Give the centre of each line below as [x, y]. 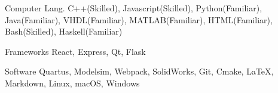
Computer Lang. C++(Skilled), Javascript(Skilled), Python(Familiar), [134, 8]
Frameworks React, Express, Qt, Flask [75, 51]
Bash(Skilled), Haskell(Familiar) [64, 31]
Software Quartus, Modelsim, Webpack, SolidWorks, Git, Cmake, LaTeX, [139, 71]
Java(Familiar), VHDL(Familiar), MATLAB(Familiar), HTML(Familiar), [139, 19]
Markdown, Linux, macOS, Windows [72, 83]
